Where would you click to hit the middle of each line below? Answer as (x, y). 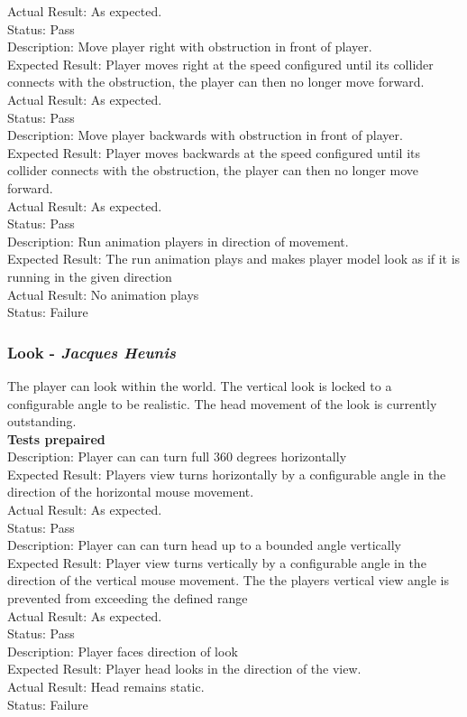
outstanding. (42, 421)
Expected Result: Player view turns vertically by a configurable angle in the (217, 562)
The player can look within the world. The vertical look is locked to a (200, 385)
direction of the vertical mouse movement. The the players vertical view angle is (228, 580)
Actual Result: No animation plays (103, 294)
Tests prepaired (56, 438)
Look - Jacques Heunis (92, 352)
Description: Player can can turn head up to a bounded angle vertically (204, 545)
